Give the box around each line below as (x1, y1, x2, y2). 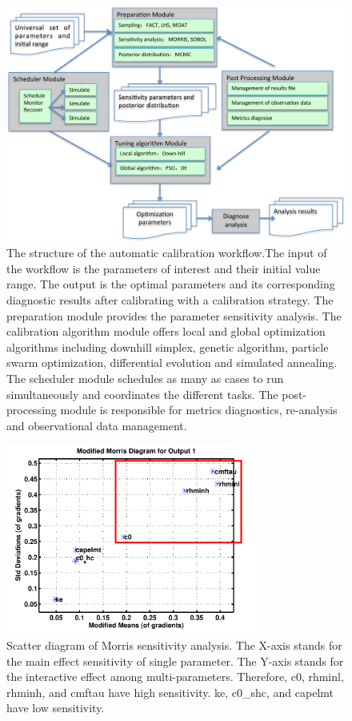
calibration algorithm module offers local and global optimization (6, 323, 326, 340)
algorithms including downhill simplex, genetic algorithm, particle (6, 338, 329, 355)
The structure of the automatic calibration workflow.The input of (6, 244, 327, 261)
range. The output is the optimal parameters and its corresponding (6, 276, 335, 292)
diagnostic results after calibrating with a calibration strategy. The (6, 291, 334, 308)
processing (6, 401, 57, 418)
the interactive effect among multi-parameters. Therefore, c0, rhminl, (6, 668, 344, 685)
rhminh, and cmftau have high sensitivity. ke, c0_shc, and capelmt (6, 683, 334, 700)
